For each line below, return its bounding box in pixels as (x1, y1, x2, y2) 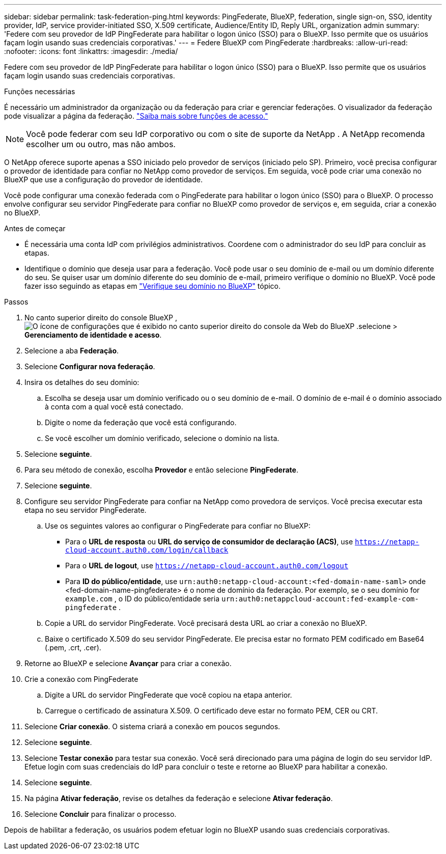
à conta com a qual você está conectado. (45, 402, 183, 411)
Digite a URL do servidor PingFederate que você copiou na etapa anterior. (45, 691, 292, 699)
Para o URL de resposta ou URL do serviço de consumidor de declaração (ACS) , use (65, 537, 353, 546)
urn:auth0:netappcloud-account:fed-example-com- (221, 595, 419, 603)
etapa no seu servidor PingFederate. (24, 506, 147, 514)
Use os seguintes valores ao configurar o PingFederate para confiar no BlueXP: (45, 521, 311, 530)
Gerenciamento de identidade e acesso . (24, 330, 162, 339)
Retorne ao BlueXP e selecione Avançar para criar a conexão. (24, 659, 232, 668)
